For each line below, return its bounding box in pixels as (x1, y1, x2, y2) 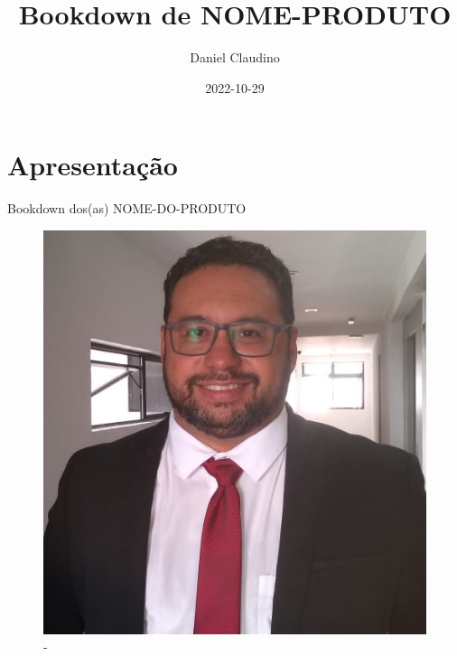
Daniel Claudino (190, 48, 280, 67)
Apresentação (7, 146, 178, 183)
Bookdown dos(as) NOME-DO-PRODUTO (7, 199, 247, 218)
